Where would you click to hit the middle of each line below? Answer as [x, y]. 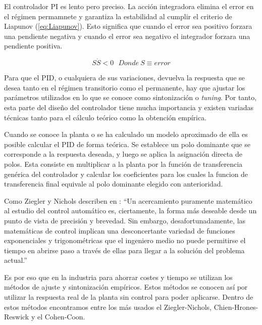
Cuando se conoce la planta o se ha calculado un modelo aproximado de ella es [126, 134]
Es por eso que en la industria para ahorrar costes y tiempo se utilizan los [118, 277]
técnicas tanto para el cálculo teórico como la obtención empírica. [106, 117]
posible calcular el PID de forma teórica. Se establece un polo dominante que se [127, 144]
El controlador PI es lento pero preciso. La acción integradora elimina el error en [129, 6]
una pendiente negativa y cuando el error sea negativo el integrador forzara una [127, 36]
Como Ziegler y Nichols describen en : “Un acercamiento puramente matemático [128, 200]
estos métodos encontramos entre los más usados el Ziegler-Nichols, [108, 307]
